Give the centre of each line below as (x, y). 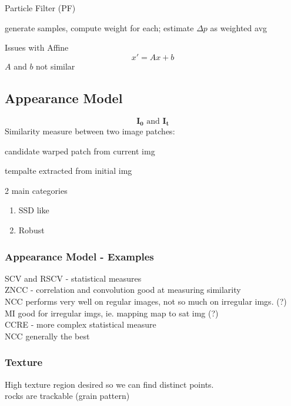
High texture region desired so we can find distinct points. (109, 384)
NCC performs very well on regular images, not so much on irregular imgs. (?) (146, 301)
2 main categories (36, 190)
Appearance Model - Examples (79, 256)
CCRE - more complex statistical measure (81, 324)
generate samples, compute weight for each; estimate (99, 27)
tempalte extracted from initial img (68, 171)
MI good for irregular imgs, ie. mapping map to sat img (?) (112, 313)
